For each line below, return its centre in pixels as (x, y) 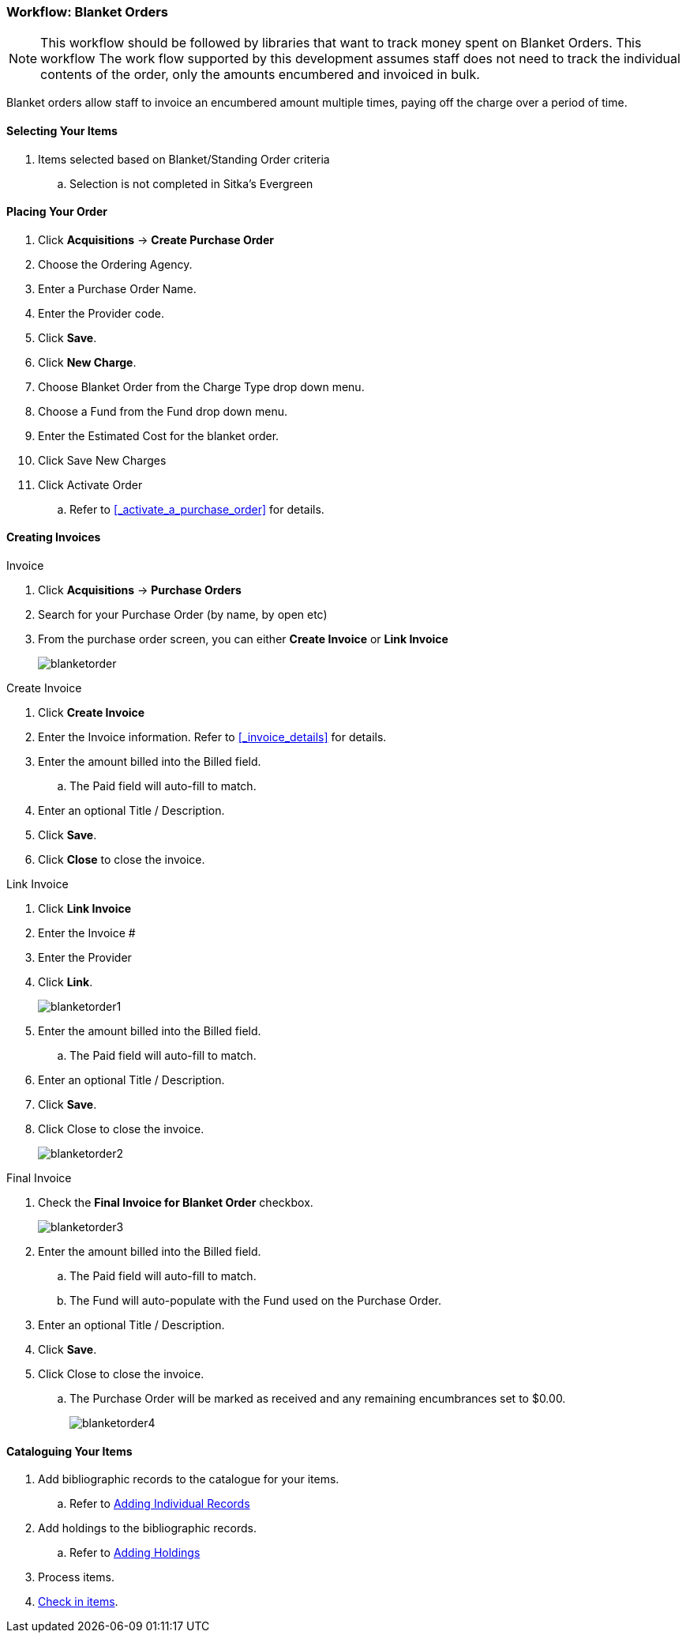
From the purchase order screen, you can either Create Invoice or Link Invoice (243, 639)
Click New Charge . (87, 362)
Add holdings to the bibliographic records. (147, 1528)
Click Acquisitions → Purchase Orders (140, 590)
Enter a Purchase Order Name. (117, 288)
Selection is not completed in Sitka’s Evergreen (191, 183)
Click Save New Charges (102, 460)
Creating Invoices (54, 537)
